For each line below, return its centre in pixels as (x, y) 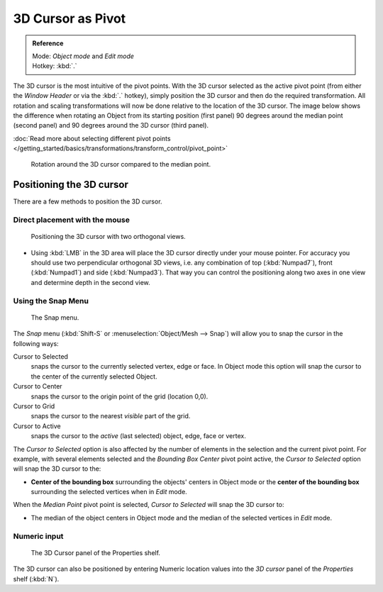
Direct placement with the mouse (72, 220)
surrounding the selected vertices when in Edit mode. (109, 492)
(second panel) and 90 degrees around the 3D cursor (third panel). (111, 125)
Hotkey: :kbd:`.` (55, 66)
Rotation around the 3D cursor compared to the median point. (121, 164)
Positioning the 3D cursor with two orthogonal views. (108, 237)
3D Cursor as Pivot (70, 18)
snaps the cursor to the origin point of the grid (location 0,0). (120, 396)
